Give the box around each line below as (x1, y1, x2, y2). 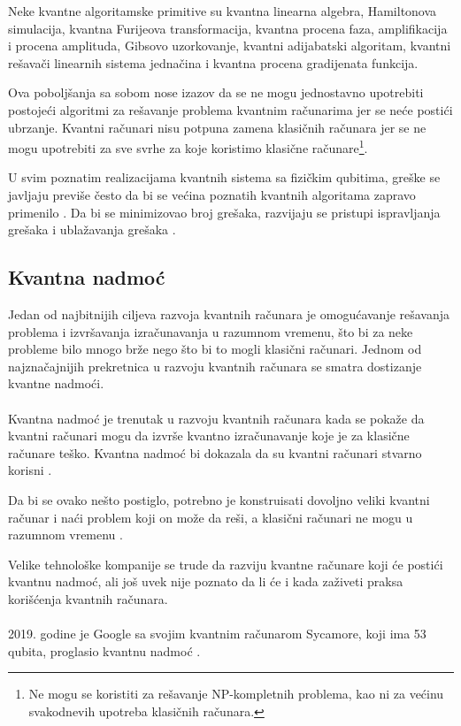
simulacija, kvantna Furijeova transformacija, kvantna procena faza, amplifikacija (8, 19, 448, 37)
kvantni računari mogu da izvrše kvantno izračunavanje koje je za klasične (8, 426, 410, 445)
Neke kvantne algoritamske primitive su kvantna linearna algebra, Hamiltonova (8, 2, 437, 19)
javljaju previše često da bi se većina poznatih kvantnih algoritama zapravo (8, 186, 416, 203)
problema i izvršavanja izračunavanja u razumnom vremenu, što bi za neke (8, 322, 413, 340)
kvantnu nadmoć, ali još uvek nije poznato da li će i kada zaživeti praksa (8, 572, 403, 591)
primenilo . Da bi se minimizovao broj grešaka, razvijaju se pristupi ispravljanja (8, 203, 441, 221)
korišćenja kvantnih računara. (8, 589, 168, 608)
